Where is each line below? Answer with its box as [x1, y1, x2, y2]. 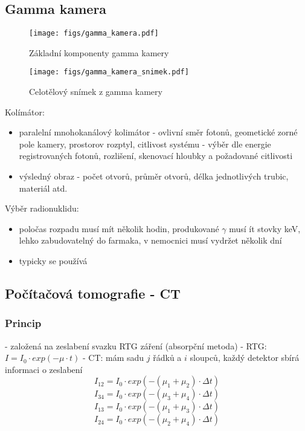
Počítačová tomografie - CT [5, 284, 181, 303]
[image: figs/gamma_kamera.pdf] [29, 29, 159, 38]
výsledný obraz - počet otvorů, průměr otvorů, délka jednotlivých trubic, [19, 170, 289, 183]
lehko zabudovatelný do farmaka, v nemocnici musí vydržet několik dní [19, 234, 282, 247]
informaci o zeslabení [5, 363, 83, 375]
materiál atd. [19, 181, 68, 194]
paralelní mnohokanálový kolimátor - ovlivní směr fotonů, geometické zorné [19, 126, 298, 138]
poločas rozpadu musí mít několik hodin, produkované [19, 222, 219, 235]
